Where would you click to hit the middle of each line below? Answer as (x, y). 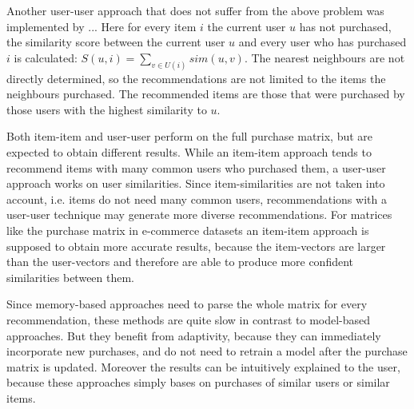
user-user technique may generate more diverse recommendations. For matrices (199, 214)
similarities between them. (71, 277)
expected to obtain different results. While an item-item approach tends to (189, 152)
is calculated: (46, 57)
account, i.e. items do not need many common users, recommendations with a (197, 199)
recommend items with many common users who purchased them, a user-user (196, 167)
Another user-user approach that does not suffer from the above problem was (195, 10)
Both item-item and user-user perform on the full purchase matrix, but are (190, 136)
